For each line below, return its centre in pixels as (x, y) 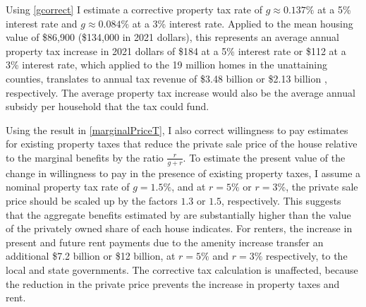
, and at (189, 187)
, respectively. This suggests (281, 200)
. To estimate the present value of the (264, 157)
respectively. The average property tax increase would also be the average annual (181, 92)
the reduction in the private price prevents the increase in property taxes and (173, 283)
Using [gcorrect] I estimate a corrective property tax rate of (134, 9)
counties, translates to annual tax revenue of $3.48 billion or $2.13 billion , (166, 78)
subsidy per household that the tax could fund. (108, 106)
